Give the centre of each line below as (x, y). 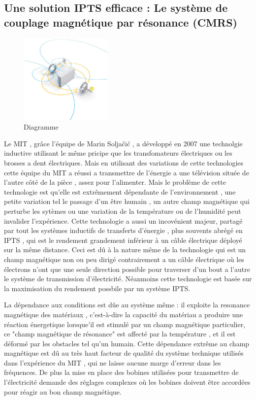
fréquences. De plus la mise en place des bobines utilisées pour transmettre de (121, 372)
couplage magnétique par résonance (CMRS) (121, 22)
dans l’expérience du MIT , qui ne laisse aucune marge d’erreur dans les (112, 362)
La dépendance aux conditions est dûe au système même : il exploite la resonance (127, 305)
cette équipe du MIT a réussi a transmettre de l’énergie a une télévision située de (127, 172)
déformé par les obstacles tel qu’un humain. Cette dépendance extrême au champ (127, 343)
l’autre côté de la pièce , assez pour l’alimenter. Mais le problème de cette (115, 182)
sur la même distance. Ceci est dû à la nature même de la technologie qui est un (125, 250)
